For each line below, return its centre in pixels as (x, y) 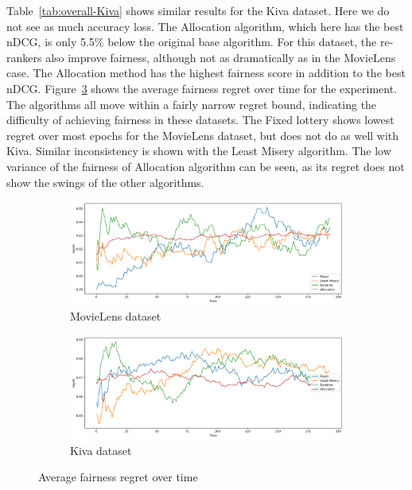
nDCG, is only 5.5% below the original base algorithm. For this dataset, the (192, 42)
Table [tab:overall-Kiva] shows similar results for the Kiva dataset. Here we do (198, 10)
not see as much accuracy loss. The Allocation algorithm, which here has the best (205, 26)
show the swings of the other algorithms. (105, 182)
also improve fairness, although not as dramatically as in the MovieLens (221, 57)
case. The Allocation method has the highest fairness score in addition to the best (206, 73)
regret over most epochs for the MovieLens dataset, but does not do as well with (203, 135)
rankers (24, 57)
